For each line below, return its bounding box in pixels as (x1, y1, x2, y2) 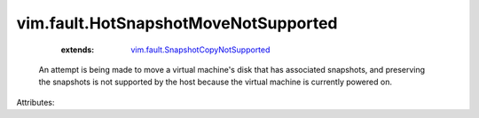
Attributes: (16, 97, 55, 107)
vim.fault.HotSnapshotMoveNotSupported (16, 13, 338, 33)
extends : (60, 44, 95, 55)
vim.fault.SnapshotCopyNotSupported (130, 44, 271, 55)
